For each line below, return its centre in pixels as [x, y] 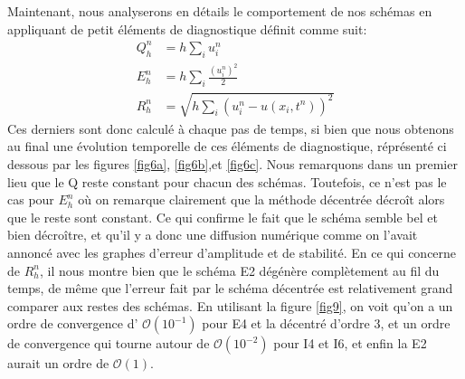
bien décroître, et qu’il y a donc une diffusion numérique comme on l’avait [213, 235]
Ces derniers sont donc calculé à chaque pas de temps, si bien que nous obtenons [231, 128]
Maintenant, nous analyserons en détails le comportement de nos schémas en [220, 11]
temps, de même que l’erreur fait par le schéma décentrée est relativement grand [230, 288]
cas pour [31, 199]
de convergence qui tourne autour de [109, 343]
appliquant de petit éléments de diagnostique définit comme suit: [187, 28]
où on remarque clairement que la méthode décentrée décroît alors [261, 199]
